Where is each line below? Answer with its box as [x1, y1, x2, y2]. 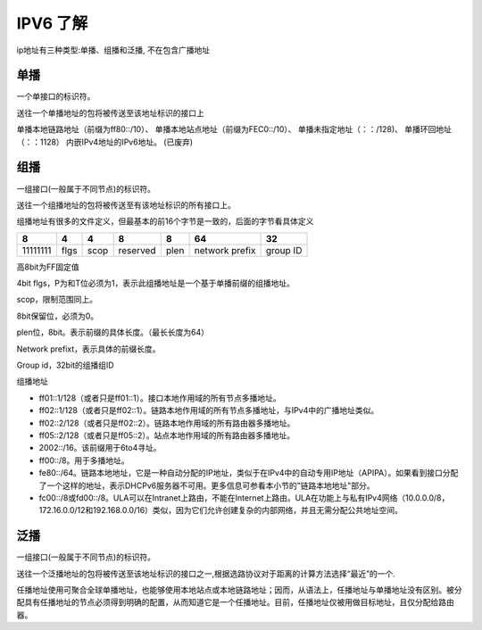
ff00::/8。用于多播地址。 [38, 455, 129, 466]
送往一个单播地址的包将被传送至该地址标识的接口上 [16, 107, 204, 118]
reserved [118, 244, 156, 256]
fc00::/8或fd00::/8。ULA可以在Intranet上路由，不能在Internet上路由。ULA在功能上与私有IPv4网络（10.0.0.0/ [38, 492, 437, 503]
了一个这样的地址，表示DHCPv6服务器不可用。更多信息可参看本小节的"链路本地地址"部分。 [38, 480, 375, 491]
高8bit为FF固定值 [16, 261, 79, 272]
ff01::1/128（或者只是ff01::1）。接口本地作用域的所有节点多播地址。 [38, 393, 281, 403]
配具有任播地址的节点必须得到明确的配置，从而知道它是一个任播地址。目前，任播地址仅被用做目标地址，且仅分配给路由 [16, 597, 454, 608]
